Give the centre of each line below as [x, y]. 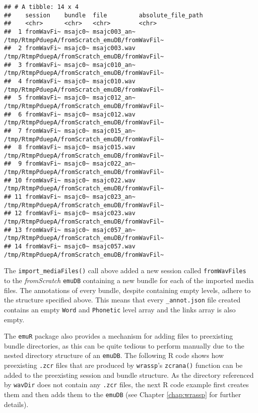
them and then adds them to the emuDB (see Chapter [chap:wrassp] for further [123, 394]
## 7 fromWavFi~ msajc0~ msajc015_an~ [70, 131]
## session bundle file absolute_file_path [103, 15]
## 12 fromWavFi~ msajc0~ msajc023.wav [70, 213]
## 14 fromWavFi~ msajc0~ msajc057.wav [70, 247]
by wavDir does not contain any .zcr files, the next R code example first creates [127, 384]
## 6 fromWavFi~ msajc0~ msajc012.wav [70, 114]
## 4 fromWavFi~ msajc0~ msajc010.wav [70, 81]
